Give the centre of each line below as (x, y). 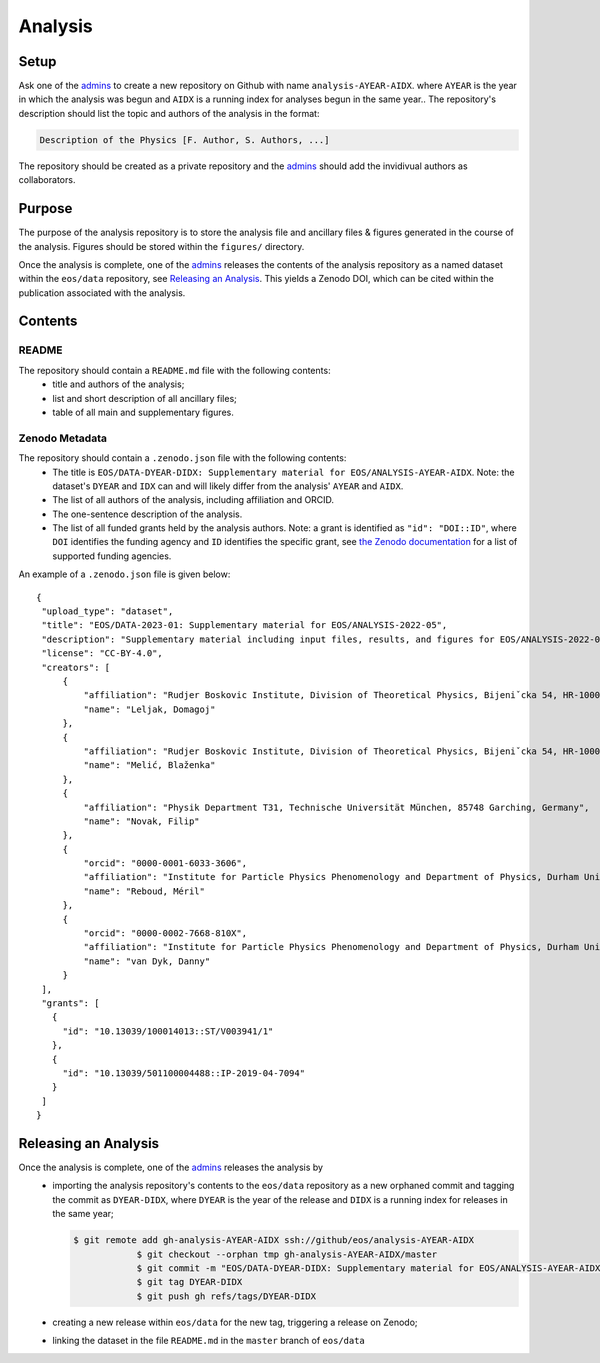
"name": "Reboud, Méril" (144, 891)
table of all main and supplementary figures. (143, 412)
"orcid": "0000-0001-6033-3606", (165, 863)
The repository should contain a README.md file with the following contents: (174, 370)
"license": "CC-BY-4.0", (102, 653)
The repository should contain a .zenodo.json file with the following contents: (182, 458)
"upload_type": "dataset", (107, 611)
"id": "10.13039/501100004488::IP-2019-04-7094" (183, 1073)
